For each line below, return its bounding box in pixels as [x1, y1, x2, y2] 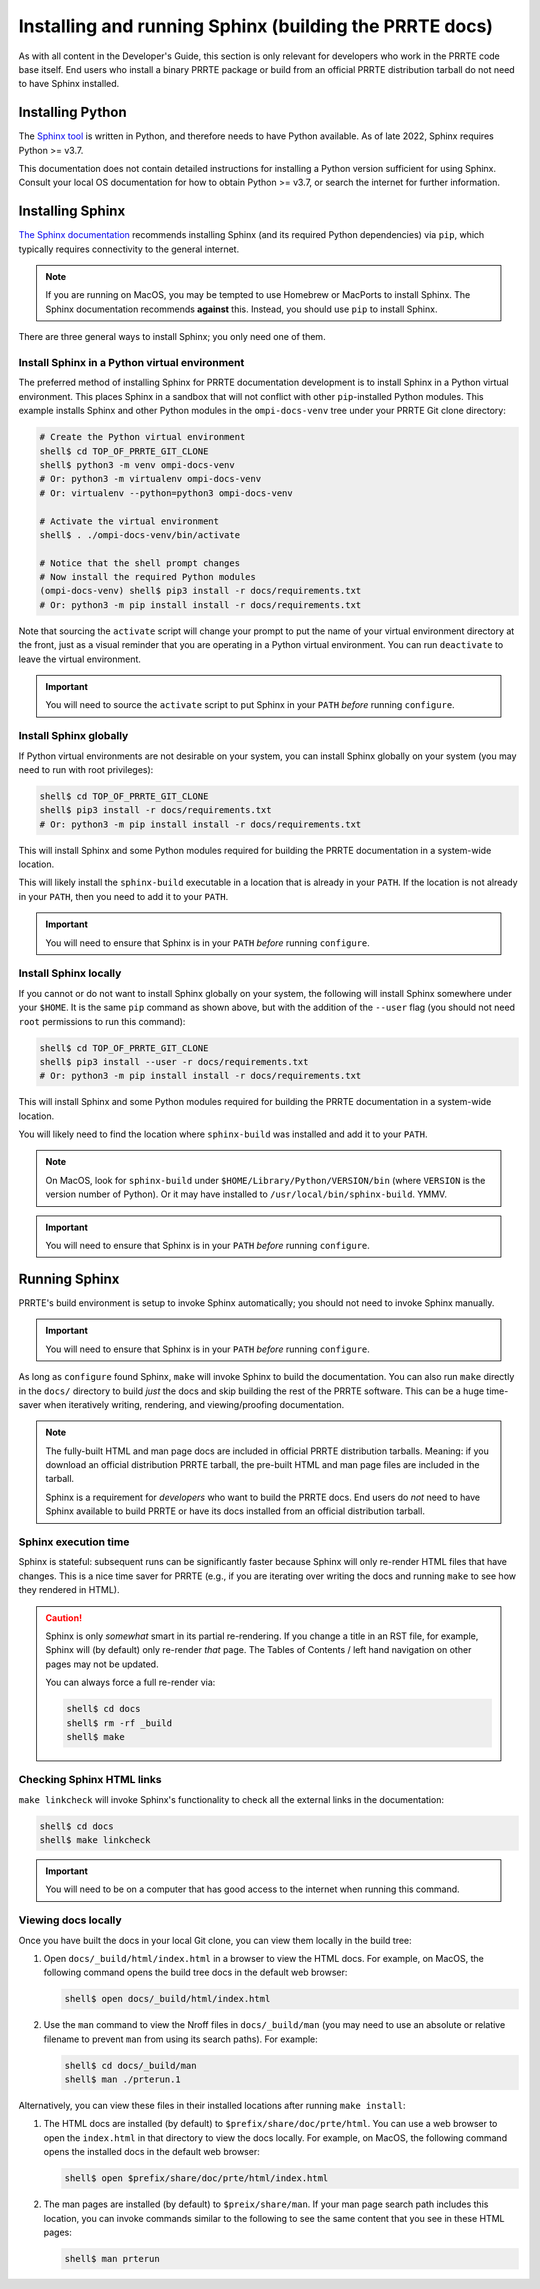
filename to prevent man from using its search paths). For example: [43, 2033, 319, 2045]
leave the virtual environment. [18, 653, 142, 665]
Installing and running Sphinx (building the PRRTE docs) [18, 15, 494, 37]
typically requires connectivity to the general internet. [18, 243, 240, 255]
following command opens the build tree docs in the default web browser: [43, 1966, 348, 1979]
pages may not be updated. [45, 1658, 159, 1670]
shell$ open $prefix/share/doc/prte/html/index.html [64, 2173, 329, 2184]
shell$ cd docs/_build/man [64, 2060, 197, 2071]
